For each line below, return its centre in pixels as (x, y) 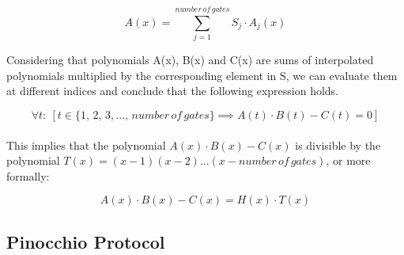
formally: (28, 175)
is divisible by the (338, 145)
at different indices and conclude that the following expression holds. (173, 91)
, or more (348, 160)
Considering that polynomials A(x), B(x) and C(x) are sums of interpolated (190, 60)
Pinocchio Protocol (86, 241)
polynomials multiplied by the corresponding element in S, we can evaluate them (202, 75)
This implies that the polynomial (86, 145)
